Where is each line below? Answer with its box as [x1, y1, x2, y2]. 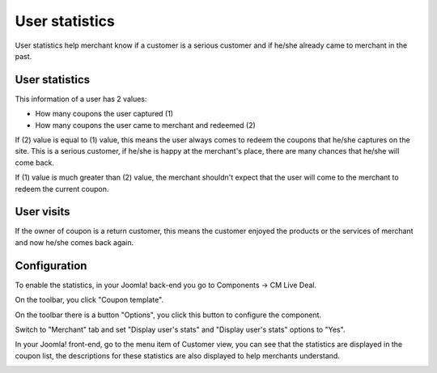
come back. [15, 158, 55, 167]
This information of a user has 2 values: [15, 94, 147, 104]
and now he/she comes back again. [15, 237, 134, 247]
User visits [15, 205, 70, 218]
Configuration [15, 259, 87, 273]
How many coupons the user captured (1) [35, 109, 174, 119]
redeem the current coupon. [15, 184, 109, 193]
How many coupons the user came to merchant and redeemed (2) [35, 120, 257, 129]
